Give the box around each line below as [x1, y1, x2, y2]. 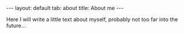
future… [6, 22, 26, 29]
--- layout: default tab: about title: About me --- [6, 5, 124, 11]
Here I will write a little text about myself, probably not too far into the [6, 16, 178, 23]
